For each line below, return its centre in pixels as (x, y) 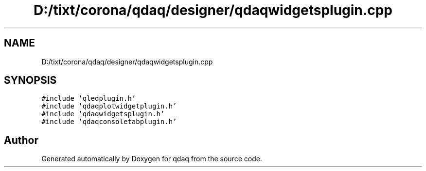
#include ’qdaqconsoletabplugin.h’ (109, 122)
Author (21, 140)
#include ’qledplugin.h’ (89, 99)
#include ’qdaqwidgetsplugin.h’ (103, 114)
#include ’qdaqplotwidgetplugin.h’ (109, 106)
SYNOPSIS (30, 80)
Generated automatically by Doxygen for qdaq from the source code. (152, 159)
